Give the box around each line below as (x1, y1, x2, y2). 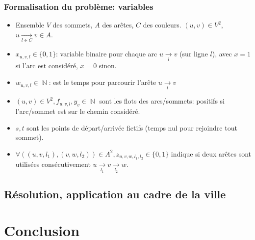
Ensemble (15, 20, 45, 30)
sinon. (99, 60, 117, 71)
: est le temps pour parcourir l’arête (49, 77, 156, 87)
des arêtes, (102, 20, 134, 30)
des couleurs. (143, 20, 181, 30)
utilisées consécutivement (15, 159, 91, 169)
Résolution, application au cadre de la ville (4, 186, 226, 201)
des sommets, (52, 20, 93, 30)
